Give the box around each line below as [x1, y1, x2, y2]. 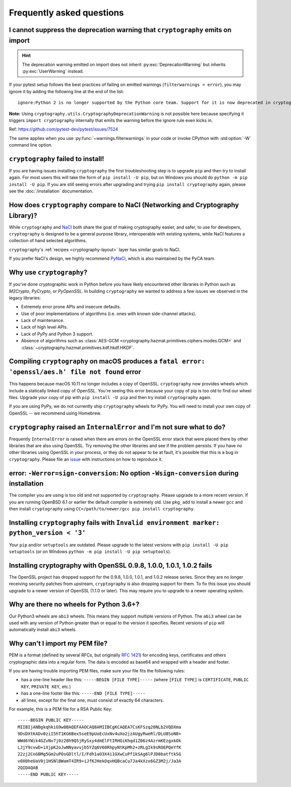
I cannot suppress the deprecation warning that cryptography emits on [9, 26, 232, 34]
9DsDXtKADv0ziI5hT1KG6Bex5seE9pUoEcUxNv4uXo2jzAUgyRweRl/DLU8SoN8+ [17, 731, 181, 737]
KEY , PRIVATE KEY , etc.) [21, 684, 71, 689]
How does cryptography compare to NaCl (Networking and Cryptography [9, 201, 239, 209]
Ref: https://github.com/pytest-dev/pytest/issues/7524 [9, 126, 118, 132]
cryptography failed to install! [9, 154, 104, 163]
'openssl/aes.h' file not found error [9, 368, 141, 376]
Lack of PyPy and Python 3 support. [21, 331, 94, 337]
